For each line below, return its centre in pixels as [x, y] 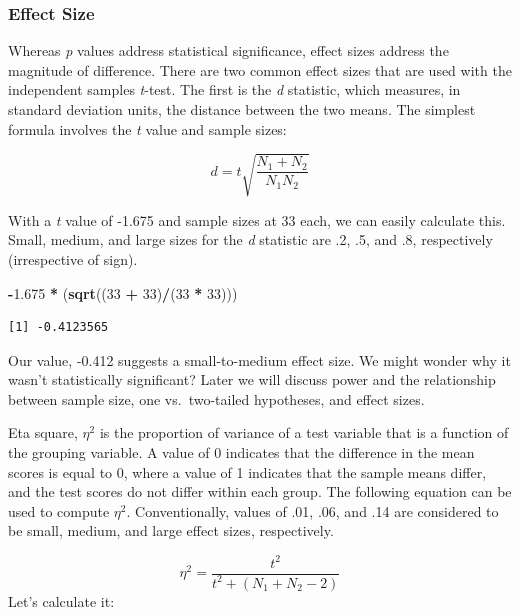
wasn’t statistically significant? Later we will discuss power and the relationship [252, 379]
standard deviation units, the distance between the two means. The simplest [242, 109]
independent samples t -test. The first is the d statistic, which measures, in [234, 89]
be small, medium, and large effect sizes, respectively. [171, 530]
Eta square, [43, 432]
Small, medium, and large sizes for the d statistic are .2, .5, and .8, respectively [250, 239]
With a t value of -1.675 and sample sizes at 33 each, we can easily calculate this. [257, 219]
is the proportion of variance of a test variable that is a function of [304, 432]
